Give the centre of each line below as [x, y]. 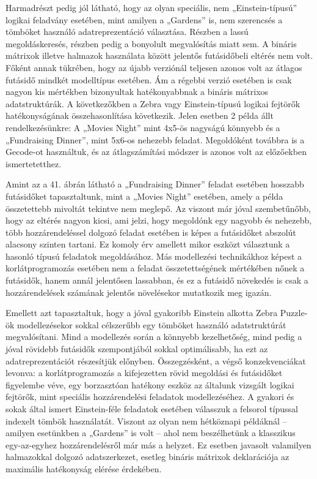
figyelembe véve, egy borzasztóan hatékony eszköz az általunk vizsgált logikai [150, 384]
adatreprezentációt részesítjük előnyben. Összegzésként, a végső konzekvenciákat [156, 360]
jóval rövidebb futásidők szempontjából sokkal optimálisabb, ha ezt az [137, 349]
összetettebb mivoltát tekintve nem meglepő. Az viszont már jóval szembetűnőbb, [158, 208]
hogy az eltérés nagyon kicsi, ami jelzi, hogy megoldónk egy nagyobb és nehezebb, [159, 220]
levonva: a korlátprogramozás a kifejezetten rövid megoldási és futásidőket [144, 373]
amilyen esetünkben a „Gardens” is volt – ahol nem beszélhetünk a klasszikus [151, 433]
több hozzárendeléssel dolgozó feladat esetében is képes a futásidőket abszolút [151, 232]
